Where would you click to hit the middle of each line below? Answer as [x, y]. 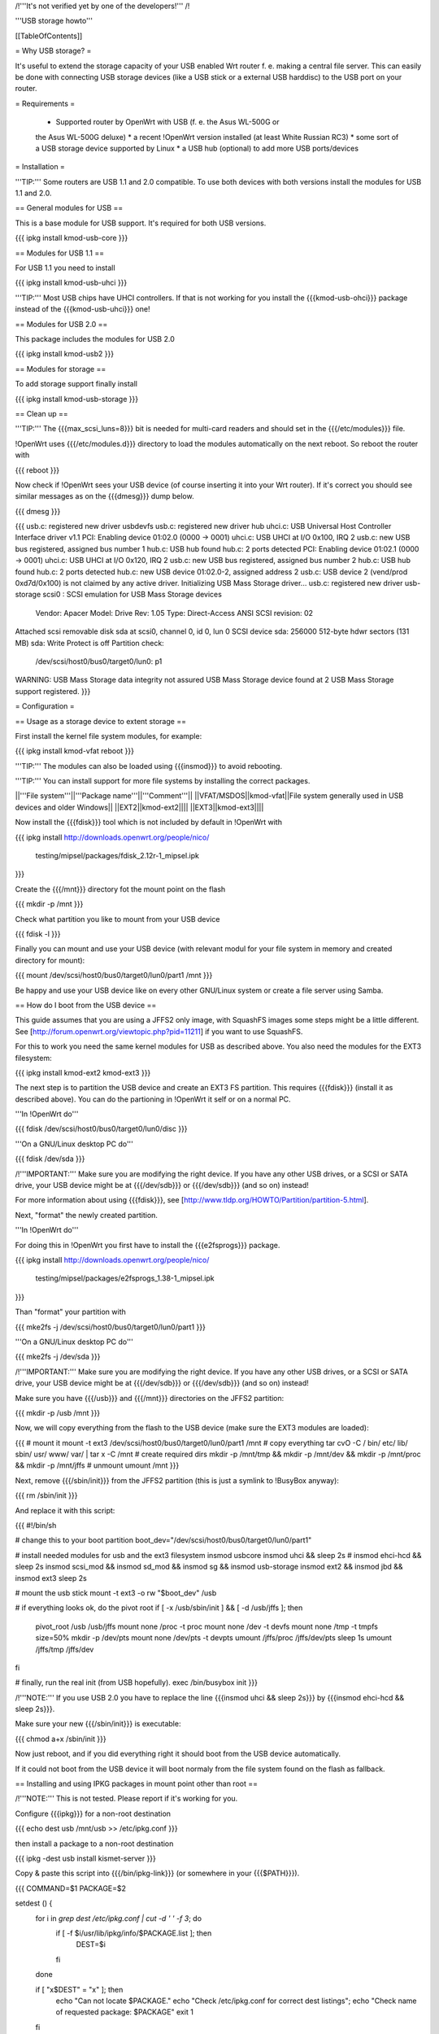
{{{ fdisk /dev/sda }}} [50, 1159]
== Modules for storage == [61, 369]
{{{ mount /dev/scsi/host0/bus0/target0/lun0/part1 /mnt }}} [114, 976]
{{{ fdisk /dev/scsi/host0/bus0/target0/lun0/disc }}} [101, 1129]
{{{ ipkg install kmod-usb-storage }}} [76, 399]
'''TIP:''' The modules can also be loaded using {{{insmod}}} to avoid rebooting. [149, 766]
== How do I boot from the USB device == [86, 1005]
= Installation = [40, 167]
